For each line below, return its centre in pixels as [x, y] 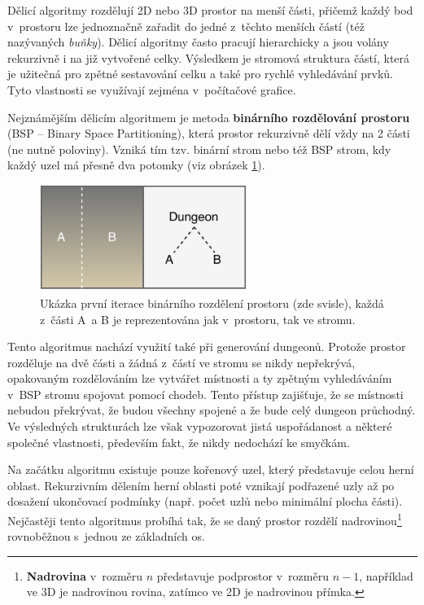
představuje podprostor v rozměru [243, 575]
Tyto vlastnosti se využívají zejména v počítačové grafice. [152, 89]
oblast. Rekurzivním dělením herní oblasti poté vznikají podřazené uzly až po [201, 485]
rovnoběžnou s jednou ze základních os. [106, 536]
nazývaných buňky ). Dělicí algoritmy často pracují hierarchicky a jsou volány [198, 42]
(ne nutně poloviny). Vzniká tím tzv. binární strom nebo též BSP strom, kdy [199, 149]
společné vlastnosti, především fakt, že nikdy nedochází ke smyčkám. [179, 442]
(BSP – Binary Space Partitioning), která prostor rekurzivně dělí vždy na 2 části [209, 133]
